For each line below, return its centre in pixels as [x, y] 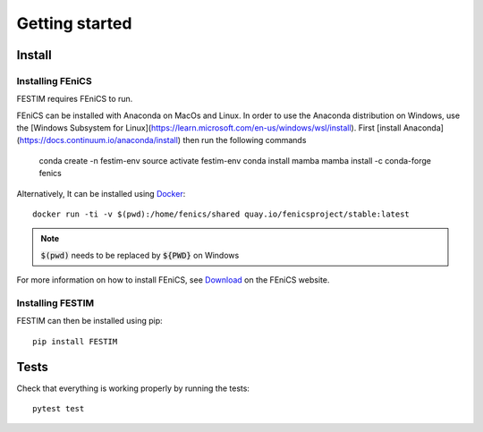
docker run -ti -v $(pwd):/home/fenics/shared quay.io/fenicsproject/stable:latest [221, 214]
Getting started [74, 23]
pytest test [59, 409]
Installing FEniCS [55, 80]
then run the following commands [245, 140]
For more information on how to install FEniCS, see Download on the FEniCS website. [173, 280]
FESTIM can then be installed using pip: [89, 321]
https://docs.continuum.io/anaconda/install [99, 140]
